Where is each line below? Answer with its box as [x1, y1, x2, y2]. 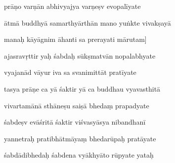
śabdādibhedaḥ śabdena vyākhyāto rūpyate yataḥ [4, 150, 154, 160]
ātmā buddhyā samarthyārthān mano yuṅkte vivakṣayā [4, 17, 171, 28]
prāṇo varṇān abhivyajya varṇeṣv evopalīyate [4, 1, 141, 11]
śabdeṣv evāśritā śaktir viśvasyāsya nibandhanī [4, 117, 146, 127]
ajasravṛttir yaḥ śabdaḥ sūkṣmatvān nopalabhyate [4, 50, 156, 61]
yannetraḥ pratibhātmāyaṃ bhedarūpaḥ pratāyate [4, 133, 156, 143]
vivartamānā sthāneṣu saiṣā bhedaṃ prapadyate [4, 100, 149, 110]
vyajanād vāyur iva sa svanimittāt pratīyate [4, 67, 136, 77]
